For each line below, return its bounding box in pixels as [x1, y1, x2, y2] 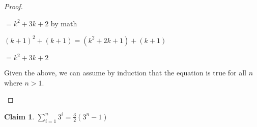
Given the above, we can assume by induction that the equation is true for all [4, 67, 247, 78]
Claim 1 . [4, 111, 35, 121]
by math [50, 18, 77, 28]
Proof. [4, 1, 23, 11]
